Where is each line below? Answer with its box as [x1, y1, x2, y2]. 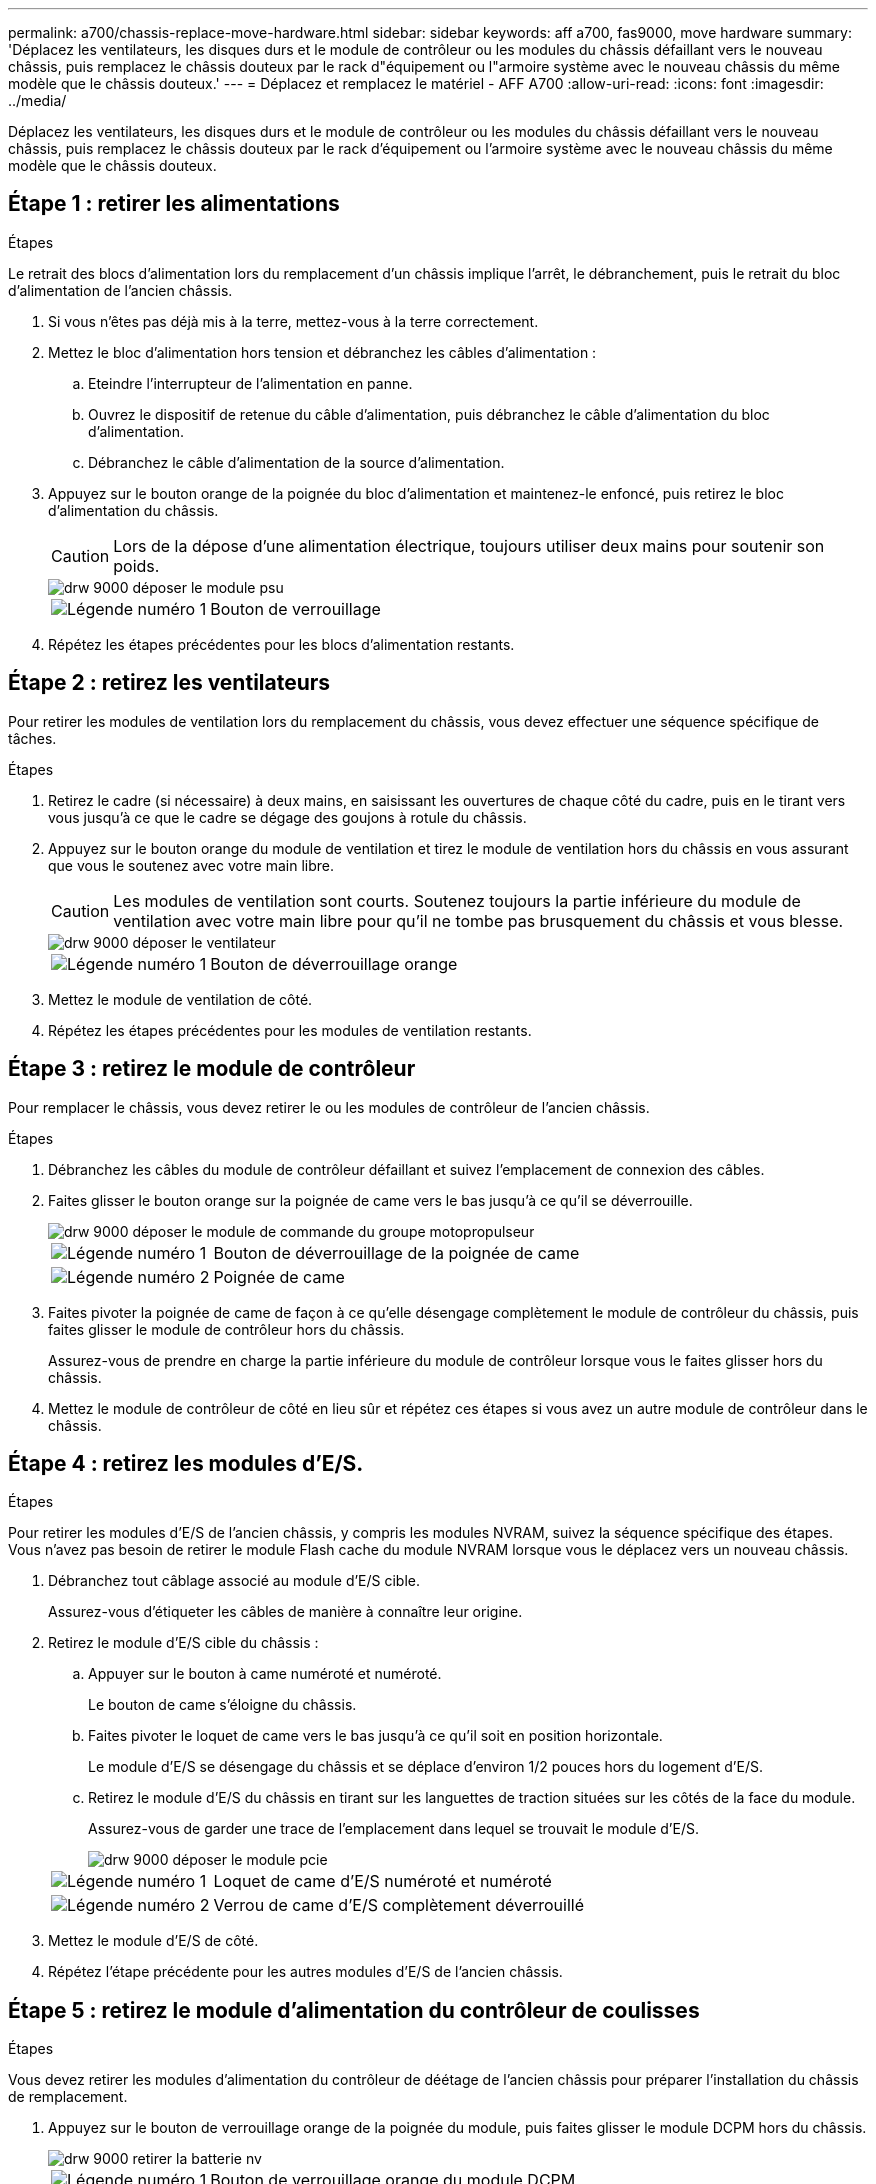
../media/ [8, 92, 67, 109]
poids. [113, 555, 160, 576]
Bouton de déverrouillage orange [210, 953, 458, 974]
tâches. [8, 729, 57, 747]
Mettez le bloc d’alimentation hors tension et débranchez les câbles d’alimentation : [48, 343, 597, 361]
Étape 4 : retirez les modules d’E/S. [8, 1450, 364, 1476]
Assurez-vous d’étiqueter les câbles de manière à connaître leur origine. [48, 1603, 523, 1621]
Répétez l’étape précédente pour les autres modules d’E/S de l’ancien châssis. [48, 1963, 563, 1981]
